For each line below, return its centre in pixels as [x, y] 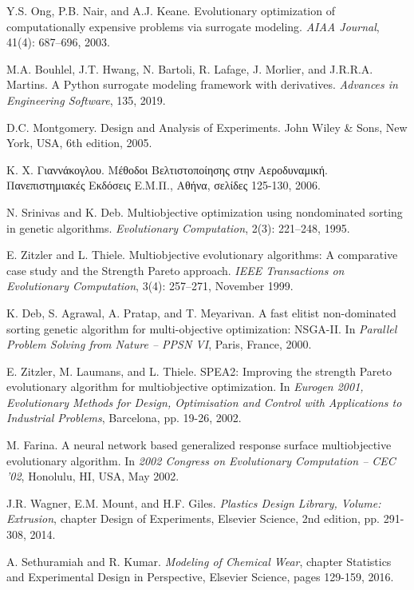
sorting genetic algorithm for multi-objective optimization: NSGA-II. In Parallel [202, 328]
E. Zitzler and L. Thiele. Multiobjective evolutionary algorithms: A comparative [202, 255]
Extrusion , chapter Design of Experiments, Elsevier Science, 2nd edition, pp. [193, 518]
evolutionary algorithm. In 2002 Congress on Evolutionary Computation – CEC [201, 460]
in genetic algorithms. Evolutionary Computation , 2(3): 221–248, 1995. [178, 227]
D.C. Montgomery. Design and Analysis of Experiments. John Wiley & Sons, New [207, 127]
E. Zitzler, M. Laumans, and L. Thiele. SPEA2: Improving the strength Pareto [199, 371]
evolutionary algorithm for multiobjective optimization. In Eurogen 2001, [185, 387]
